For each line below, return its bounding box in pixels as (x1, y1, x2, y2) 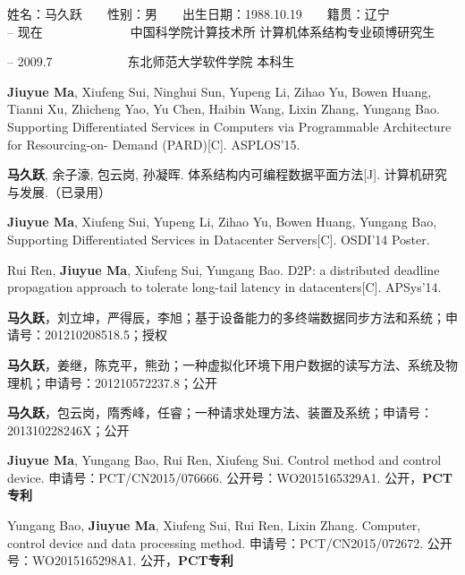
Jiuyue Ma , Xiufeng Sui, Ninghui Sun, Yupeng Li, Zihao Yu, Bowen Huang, (7, 82, 432, 100)
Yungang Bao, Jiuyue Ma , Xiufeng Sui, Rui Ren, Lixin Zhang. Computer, (7, 516, 421, 535)
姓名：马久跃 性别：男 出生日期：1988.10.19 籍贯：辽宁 (7, 4, 390, 22)
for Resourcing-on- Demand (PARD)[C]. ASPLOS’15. (7, 134, 300, 153)
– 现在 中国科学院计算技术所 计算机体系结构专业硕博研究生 (7, 21, 435, 40)
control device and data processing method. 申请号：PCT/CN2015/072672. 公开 (7, 533, 452, 552)
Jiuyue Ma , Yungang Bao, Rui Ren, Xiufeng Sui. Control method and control (7, 451, 442, 469)
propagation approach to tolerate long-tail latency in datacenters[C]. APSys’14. (7, 278, 442, 296)
